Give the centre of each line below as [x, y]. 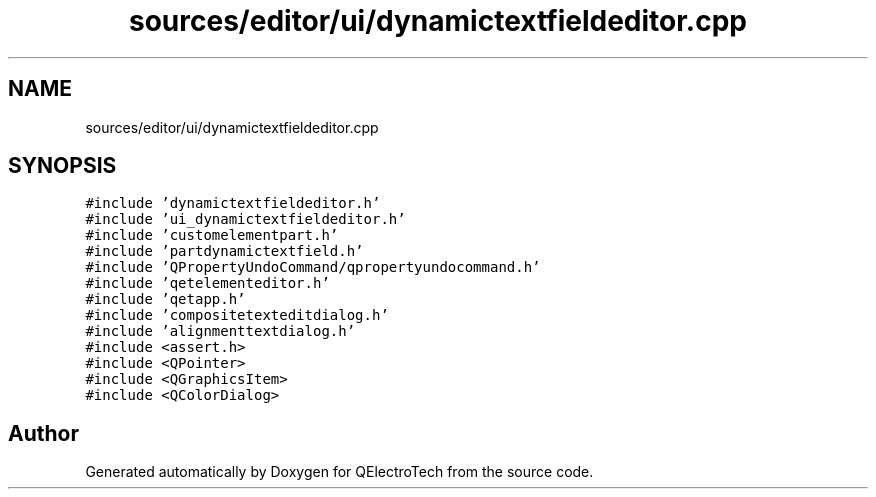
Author [43, 433]
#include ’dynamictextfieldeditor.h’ [233, 203]
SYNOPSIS [62, 166]
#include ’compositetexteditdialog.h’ [237, 315]
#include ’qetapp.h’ [165, 299]
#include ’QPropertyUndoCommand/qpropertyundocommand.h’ [313, 267]
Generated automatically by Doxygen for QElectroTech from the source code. [339, 472]
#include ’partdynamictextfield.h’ [224, 251]
